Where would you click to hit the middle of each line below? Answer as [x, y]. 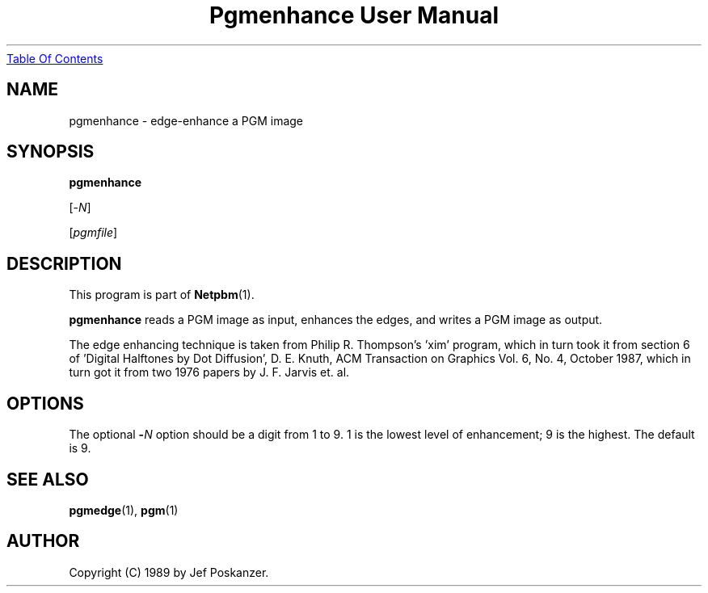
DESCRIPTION [64, 263]
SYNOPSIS [51, 152]
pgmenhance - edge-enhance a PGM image [186, 120]
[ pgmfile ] [93, 233]
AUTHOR [43, 541]
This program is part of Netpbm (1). [162, 295]
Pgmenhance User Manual [354, 15]
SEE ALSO [48, 479]
